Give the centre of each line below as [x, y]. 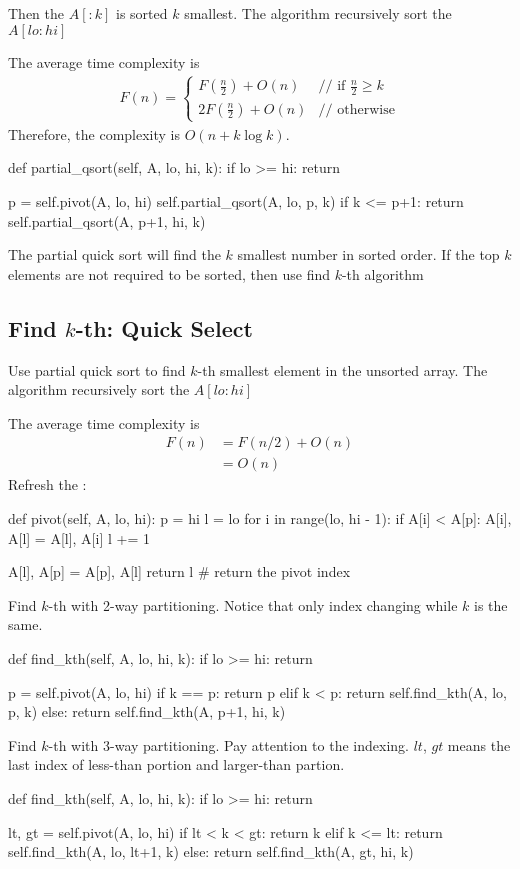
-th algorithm [382, 273]
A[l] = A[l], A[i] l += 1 [79, 537]
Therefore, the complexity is [94, 133]
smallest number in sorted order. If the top [368, 254]
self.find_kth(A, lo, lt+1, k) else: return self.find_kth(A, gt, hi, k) [211, 851]
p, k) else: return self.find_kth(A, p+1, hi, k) [147, 711]
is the [490, 604]
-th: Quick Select [164, 327]
